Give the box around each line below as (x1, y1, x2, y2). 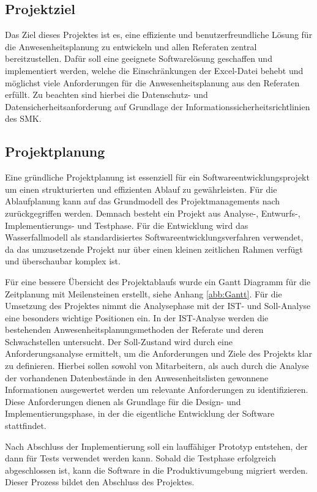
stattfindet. (5, 419, 47, 432)
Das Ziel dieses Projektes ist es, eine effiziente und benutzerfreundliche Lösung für (5, 28, 313, 41)
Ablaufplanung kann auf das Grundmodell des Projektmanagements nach (5, 195, 280, 207)
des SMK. (5, 112, 42, 125)
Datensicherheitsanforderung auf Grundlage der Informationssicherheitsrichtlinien (5, 100, 310, 113)
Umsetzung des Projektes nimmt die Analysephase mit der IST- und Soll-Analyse (5, 299, 311, 312)
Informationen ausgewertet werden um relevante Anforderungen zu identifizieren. (5, 383, 308, 396)
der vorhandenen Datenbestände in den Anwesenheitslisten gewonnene (5, 371, 269, 384)
